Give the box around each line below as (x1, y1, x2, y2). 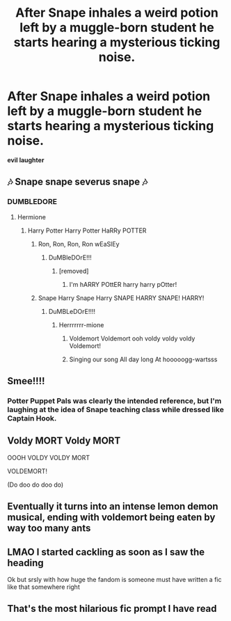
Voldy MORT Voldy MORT (7, 435, 121, 447)
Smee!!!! (7, 375, 45, 387)
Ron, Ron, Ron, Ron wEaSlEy (38, 239, 120, 248)
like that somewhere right (7, 583, 80, 591)
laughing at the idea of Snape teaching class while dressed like (7, 404, 224, 414)
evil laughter (7, 155, 45, 164)
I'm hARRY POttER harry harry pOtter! (69, 280, 177, 288)
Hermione (17, 212, 47, 221)
